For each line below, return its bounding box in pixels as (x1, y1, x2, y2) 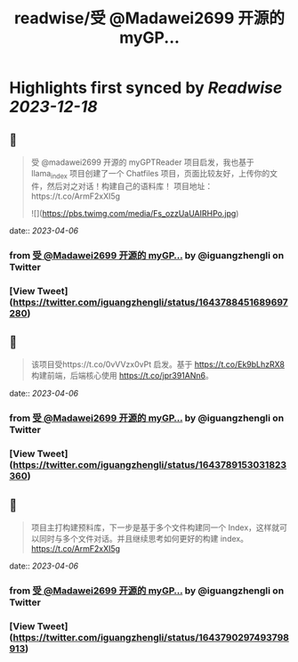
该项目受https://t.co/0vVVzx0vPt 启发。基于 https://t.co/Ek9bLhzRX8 (30, 359, 285, 370)
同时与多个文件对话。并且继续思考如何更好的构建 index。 (38, 534, 249, 544)
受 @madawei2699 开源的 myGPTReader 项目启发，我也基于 (30, 157, 255, 168)
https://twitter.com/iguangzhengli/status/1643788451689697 (12, 296, 289, 308)
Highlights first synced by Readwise (9, 78, 283, 98)
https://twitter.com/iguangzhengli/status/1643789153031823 (12, 459, 287, 471)
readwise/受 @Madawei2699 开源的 (13, 8, 286, 29)
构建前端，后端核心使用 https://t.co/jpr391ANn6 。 (30, 371, 213, 381)
